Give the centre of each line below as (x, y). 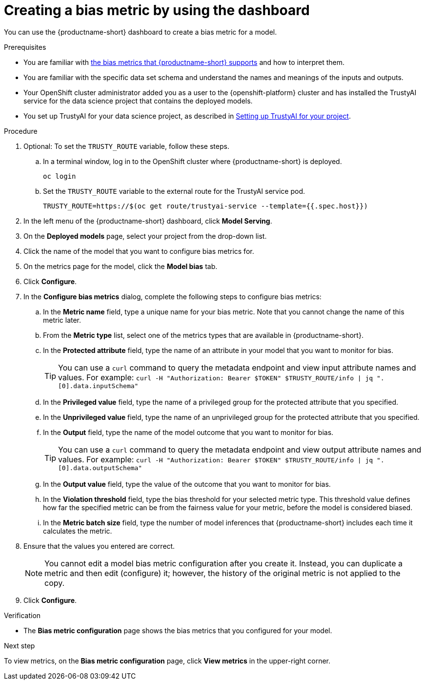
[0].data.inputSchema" (98, 386)
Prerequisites (25, 47)
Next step (20, 645)
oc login (60, 176)
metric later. (62, 320)
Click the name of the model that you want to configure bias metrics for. (139, 251)
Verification (22, 615)
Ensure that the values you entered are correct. (99, 546)
